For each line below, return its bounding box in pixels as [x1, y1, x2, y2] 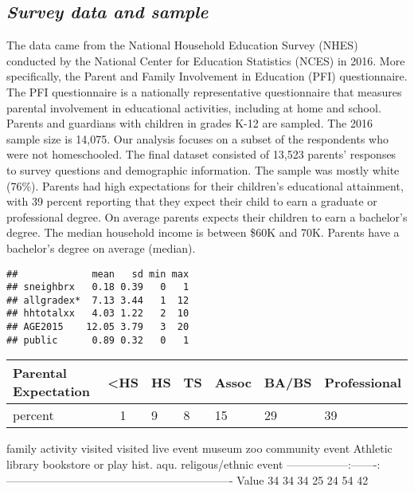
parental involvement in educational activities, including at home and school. [6, 99, 381, 116]
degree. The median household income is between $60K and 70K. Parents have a [6, 224, 400, 241]
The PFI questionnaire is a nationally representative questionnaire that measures [6, 83, 402, 100]
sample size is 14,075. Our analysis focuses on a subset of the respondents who [6, 130, 389, 147]
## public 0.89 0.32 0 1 [6, 334, 189, 346]
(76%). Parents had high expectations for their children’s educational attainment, [6, 177, 404, 194]
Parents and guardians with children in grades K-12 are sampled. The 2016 [6, 115, 373, 132]
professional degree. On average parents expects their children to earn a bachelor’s [6, 208, 408, 225]
